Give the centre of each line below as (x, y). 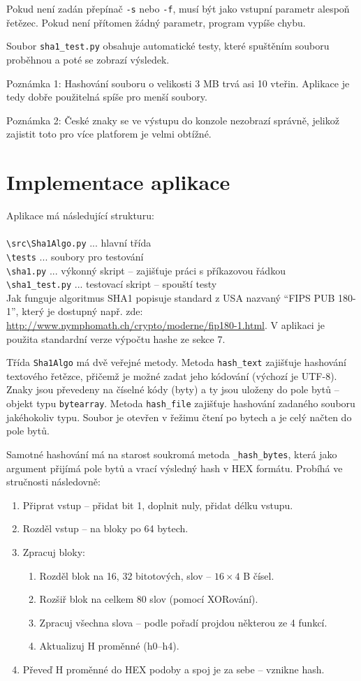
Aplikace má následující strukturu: (80, 215)
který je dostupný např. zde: (82, 311)
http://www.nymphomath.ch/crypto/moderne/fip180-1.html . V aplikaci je (165, 325)
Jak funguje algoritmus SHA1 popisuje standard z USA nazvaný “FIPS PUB (171, 297)
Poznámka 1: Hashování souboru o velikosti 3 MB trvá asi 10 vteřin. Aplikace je (178, 83)
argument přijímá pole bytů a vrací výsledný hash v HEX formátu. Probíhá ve (175, 468)
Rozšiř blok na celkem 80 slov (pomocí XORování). (149, 599)
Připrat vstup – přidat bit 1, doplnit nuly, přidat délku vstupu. (158, 505)
